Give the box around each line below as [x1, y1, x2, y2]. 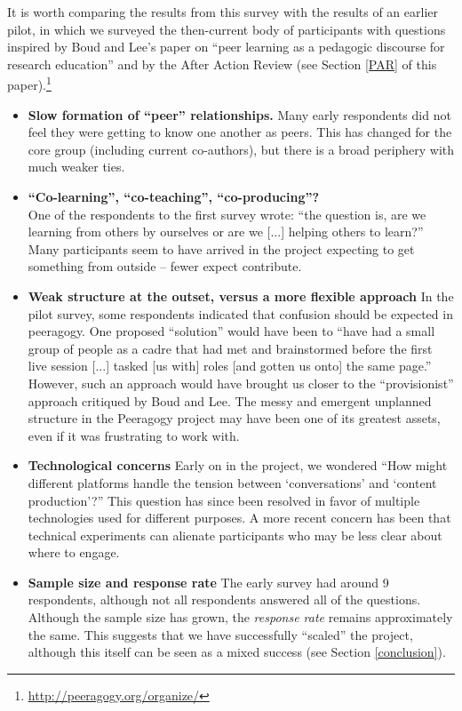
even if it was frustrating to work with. [28, 426, 240, 444]
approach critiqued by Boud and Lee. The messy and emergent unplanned [28, 391, 432, 410]
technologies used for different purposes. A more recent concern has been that [28, 508, 451, 527]
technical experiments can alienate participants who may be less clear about [28, 525, 442, 544]
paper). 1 [7, 73, 52, 94]
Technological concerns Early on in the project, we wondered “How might [28, 456, 448, 475]
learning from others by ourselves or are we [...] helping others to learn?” [28, 222, 424, 241]
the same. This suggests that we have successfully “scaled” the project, [28, 625, 413, 643]
